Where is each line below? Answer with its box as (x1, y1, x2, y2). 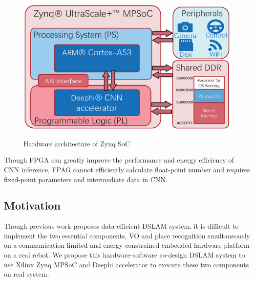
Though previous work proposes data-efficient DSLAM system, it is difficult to (4, 221, 239, 231)
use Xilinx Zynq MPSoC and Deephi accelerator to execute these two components (4, 259, 249, 269)
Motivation (4, 198, 61, 213)
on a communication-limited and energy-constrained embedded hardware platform (4, 240, 250, 250)
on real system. (4, 269, 49, 279)
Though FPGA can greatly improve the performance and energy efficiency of (4, 155, 234, 165)
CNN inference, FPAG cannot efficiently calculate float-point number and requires (4, 164, 250, 174)
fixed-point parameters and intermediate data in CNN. (4, 174, 168, 184)
